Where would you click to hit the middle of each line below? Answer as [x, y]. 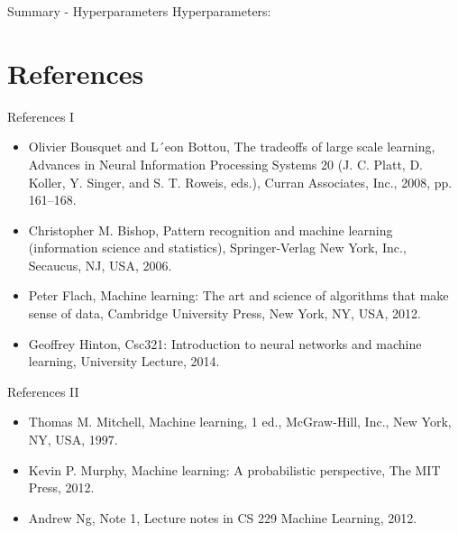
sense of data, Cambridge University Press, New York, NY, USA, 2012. [224, 313]
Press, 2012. [61, 487]
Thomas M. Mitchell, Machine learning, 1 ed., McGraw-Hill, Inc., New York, [240, 422]
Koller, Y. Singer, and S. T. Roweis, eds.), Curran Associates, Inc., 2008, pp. [240, 182]
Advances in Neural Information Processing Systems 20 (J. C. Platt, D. [226, 164]
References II [43, 391]
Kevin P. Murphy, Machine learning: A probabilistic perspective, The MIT [234, 469]
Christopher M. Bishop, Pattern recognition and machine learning [211, 230]
